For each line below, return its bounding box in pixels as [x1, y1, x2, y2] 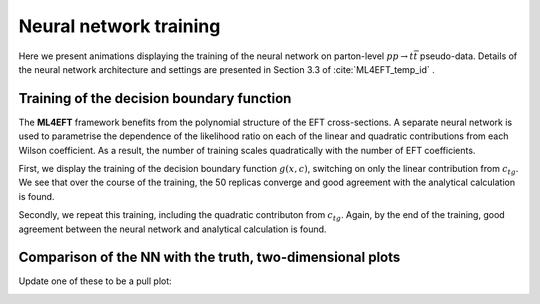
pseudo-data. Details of [420, 50, 518, 62]
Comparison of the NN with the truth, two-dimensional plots [18, 249, 401, 266]
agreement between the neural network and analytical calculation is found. [18, 223, 327, 235]
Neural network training [18, 15, 221, 37]
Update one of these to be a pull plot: [18, 275, 172, 287]
